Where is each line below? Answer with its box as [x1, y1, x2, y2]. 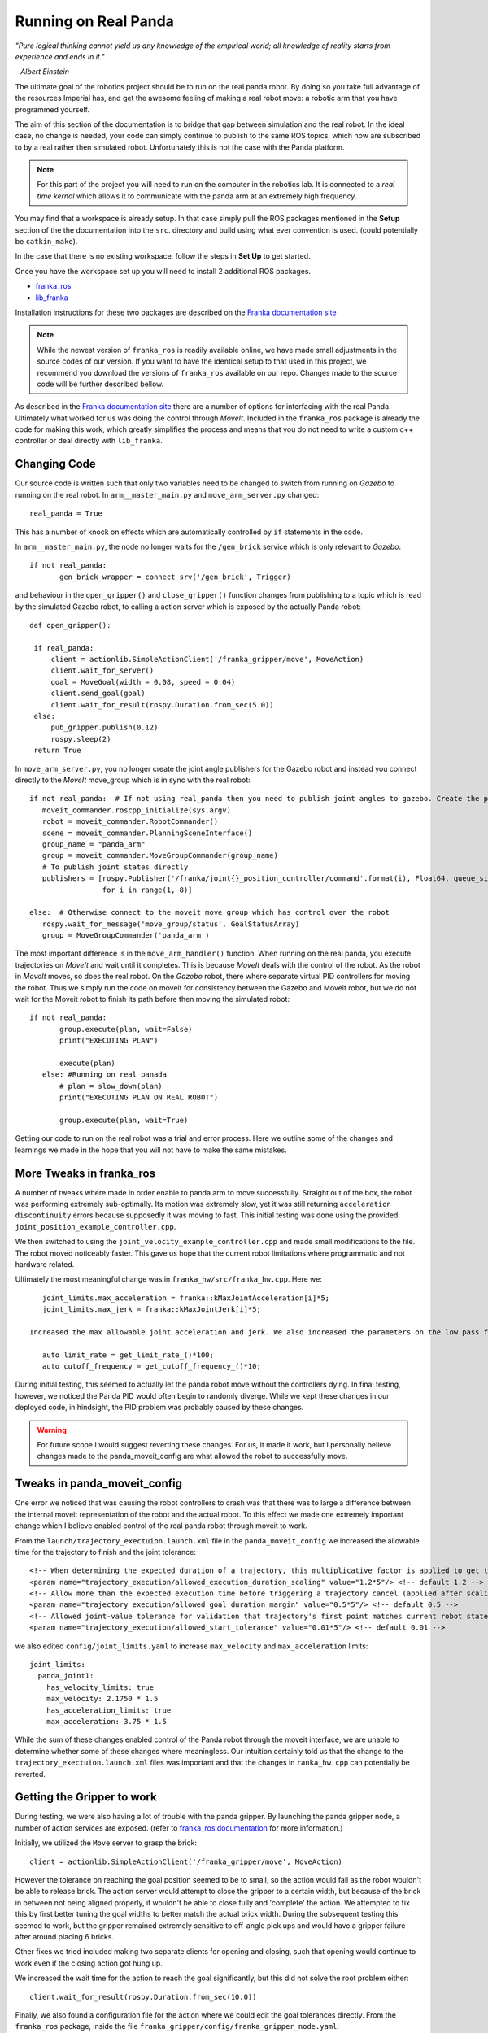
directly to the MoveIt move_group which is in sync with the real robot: [15, 775, 251, 785]
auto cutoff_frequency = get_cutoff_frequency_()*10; [41, 1362, 262, 1371]
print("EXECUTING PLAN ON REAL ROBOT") [59, 1093, 219, 1102]
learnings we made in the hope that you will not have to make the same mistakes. [15, 1145, 288, 1155]
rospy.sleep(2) [50, 734, 111, 743]
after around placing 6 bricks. [15, 1931, 114, 1941]
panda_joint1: [37, 1671, 94, 1681]
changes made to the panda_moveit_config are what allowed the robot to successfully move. [37, 1452, 348, 1461]
